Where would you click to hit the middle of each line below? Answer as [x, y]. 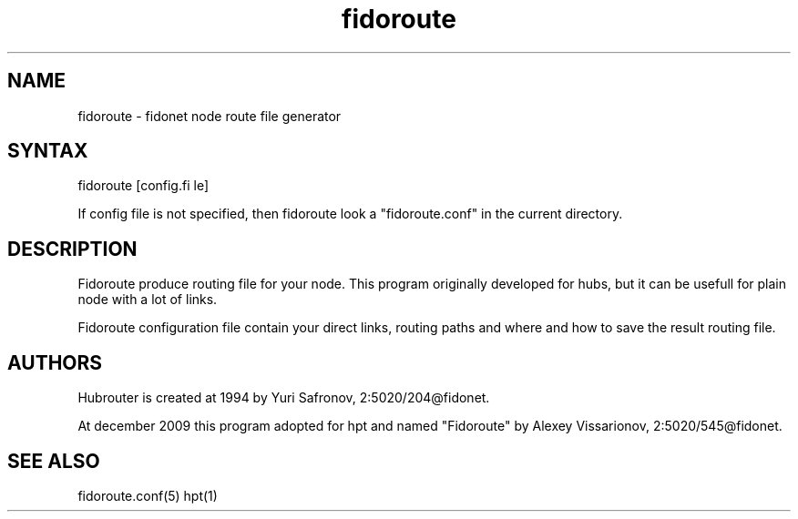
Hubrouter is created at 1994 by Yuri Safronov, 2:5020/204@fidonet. [284, 398]
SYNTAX [48, 151]
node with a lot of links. [148, 300]
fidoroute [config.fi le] [143, 186]
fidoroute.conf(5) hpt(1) [148, 495]
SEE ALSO [54, 461]
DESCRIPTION [72, 249]
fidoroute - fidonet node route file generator [210, 116]
